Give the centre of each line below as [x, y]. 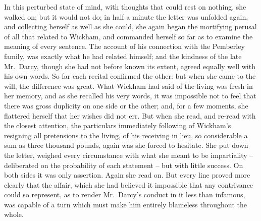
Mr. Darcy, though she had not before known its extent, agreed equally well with [130, 66]
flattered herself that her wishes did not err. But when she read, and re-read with [130, 115]
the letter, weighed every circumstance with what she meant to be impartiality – [129, 155]
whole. [14, 214]
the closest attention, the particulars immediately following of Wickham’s [118, 125]
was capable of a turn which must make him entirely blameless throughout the [126, 204]
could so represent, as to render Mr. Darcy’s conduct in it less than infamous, [125, 195]
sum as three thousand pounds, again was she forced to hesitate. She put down [126, 145]
